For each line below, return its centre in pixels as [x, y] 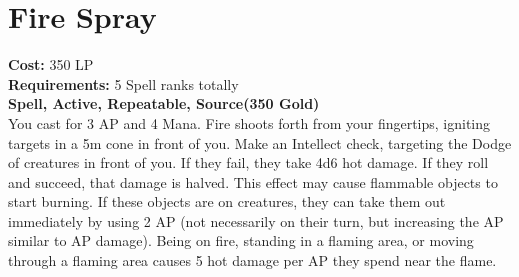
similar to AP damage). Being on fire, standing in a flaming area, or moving [241, 240]
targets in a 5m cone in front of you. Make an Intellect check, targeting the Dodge [260, 142]
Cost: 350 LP [51, 64]
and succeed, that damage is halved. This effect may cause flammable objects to [253, 181]
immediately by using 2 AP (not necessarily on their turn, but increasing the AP [256, 220]
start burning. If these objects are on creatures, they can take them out [227, 201]
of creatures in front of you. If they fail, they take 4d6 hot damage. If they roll [248, 162]
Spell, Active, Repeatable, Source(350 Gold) [164, 103]
